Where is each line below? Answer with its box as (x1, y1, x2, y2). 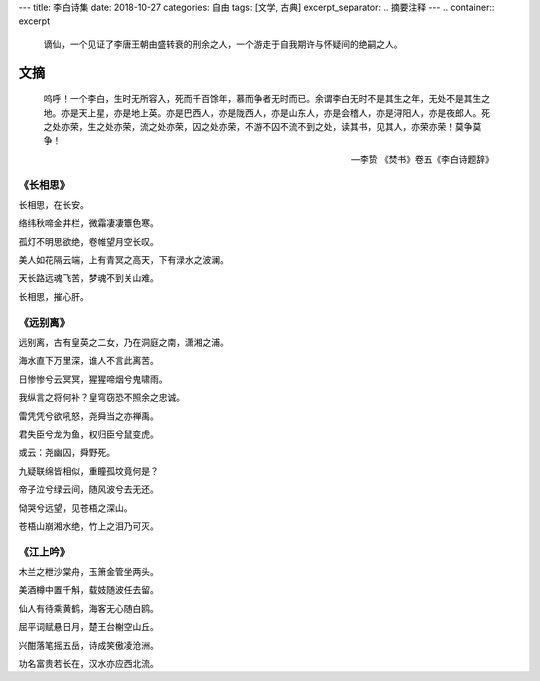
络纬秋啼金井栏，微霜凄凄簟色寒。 (18, 217, 159, 229)
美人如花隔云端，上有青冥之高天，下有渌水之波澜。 (18, 254, 229, 266)
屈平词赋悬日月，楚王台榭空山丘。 (18, 621, 159, 633)
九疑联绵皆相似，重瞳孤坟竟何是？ (18, 465, 159, 477)
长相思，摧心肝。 (18, 290, 89, 302)
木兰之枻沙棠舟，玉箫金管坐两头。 (18, 566, 159, 578)
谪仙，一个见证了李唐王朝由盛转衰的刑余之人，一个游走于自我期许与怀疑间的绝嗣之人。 (43, 38, 403, 50)
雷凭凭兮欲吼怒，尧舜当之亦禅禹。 (18, 410, 159, 422)
